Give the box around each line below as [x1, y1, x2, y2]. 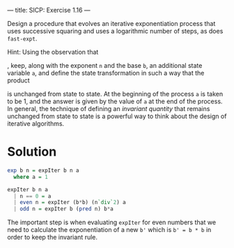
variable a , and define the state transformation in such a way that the [7, 69, 205, 77]
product [7, 76, 30, 85]
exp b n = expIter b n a [7, 167, 79, 174]
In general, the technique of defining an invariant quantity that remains [7, 105, 210, 112]
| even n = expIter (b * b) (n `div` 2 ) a [13, 199, 127, 206]
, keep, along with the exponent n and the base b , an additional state [7, 61, 203, 69]
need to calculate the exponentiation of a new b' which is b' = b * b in [7, 226, 212, 234]
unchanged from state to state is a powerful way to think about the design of [7, 112, 227, 120]
